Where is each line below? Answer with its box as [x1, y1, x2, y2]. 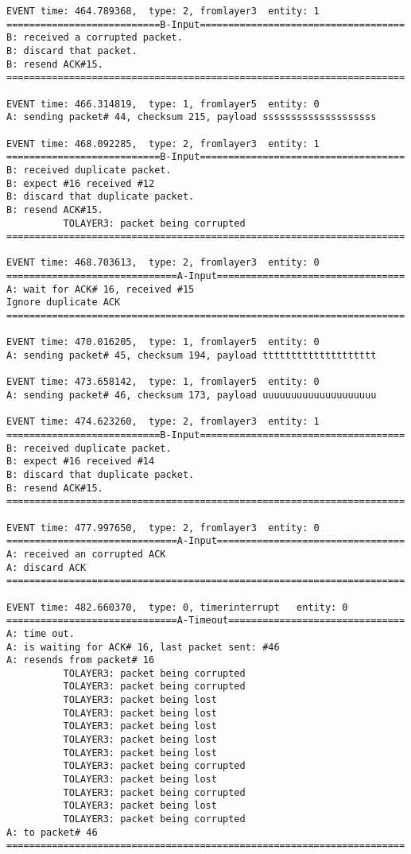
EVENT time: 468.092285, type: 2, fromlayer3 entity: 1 [6, 138, 320, 149]
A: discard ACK [6, 561, 87, 573]
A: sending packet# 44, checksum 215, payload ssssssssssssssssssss [6, 111, 377, 123]
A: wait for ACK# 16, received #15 [6, 283, 195, 295]
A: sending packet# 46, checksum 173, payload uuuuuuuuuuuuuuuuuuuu [6, 390, 377, 402]
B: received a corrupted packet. [6, 32, 183, 44]
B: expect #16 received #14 [6, 456, 155, 468]
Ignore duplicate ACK [6, 297, 121, 309]
